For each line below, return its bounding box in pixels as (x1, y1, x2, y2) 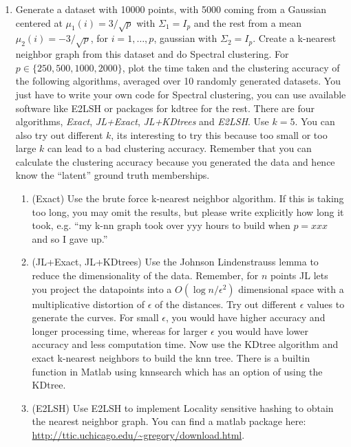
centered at (15, 15, 63, 30)
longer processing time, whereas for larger (32, 323, 208, 338)
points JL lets (270, 268, 328, 283)
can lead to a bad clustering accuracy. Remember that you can (47, 141, 312, 155)
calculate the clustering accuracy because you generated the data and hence (15, 154, 335, 168)
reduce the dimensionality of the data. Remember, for (32, 268, 259, 283)
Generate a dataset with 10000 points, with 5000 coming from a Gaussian (15, 2, 327, 16)
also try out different (15, 127, 103, 142)
